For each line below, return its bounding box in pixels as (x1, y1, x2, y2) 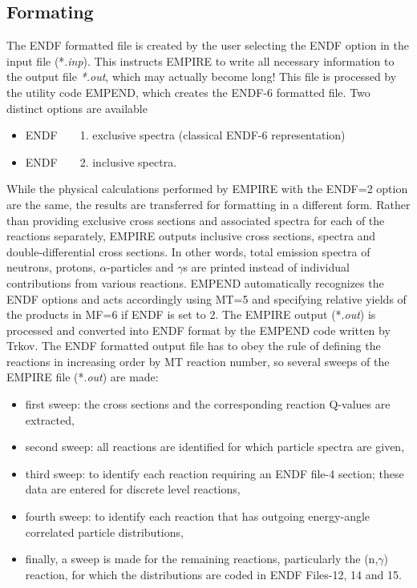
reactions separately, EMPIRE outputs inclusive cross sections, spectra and (6, 228, 376, 244)
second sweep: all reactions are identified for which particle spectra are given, (25, 438, 405, 455)
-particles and (107, 259, 174, 276)
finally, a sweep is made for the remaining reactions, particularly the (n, (25, 550, 379, 567)
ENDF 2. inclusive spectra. (25, 153, 177, 170)
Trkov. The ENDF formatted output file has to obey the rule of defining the (6, 337, 381, 354)
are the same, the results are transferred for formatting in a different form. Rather (6, 195, 411, 212)
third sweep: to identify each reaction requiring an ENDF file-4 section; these (25, 465, 404, 481)
